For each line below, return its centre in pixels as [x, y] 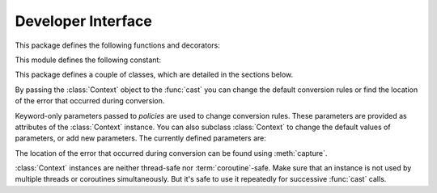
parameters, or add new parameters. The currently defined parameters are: [141, 138]
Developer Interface [84, 21]
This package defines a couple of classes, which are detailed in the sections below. [154, 75]
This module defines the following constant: [88, 60]
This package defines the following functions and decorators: [117, 45]
